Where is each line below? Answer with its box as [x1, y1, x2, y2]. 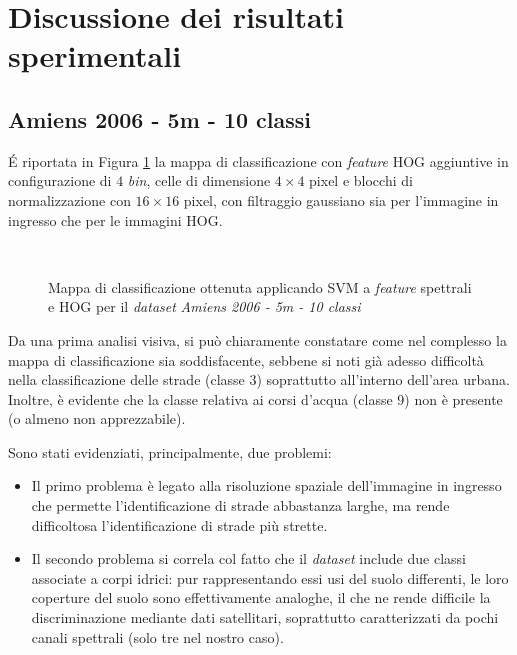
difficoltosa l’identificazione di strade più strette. [31, 514, 328, 535]
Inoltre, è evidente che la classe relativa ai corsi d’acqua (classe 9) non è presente [8, 388, 503, 409]
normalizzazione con [8, 189, 131, 210]
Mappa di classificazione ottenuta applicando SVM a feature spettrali [48, 276, 472, 297]
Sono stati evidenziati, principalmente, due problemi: [8, 441, 332, 462]
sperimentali [8, 35, 182, 76]
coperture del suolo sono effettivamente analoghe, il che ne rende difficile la [31, 587, 491, 608]
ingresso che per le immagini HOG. [8, 209, 223, 230]
